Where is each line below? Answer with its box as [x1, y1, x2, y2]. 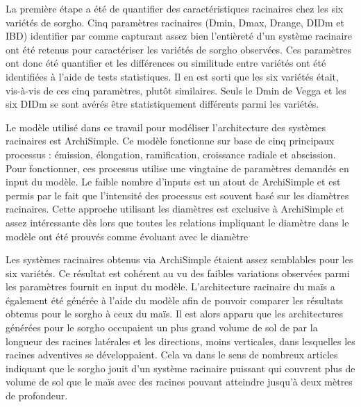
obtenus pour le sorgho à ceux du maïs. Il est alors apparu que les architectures [6, 306, 344, 321]
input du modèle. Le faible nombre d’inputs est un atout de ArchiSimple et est [6, 174, 341, 189]
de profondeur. [6, 388, 68, 403]
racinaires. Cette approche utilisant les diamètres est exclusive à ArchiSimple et [6, 201, 344, 216]
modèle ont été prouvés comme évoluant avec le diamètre [6, 229, 249, 243]
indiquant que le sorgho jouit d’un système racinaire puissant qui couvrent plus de [6, 360, 355, 375]
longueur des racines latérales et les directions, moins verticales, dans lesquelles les [6, 333, 355, 348]
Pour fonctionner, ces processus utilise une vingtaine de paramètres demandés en [6, 160, 349, 175]
